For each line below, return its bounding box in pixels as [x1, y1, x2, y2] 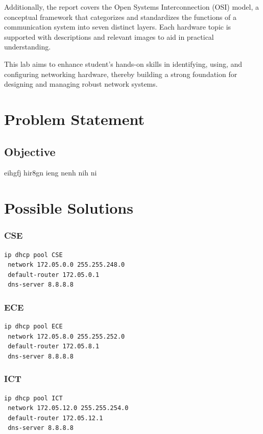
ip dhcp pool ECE [4, 323, 63, 330]
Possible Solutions [4, 197, 133, 218]
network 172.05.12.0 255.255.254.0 [8, 404, 129, 412]
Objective [4, 143, 56, 159]
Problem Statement [4, 108, 145, 129]
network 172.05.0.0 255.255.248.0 [8, 261, 125, 269]
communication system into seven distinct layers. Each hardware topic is [4, 21, 231, 32]
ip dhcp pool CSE [4, 251, 63, 259]
